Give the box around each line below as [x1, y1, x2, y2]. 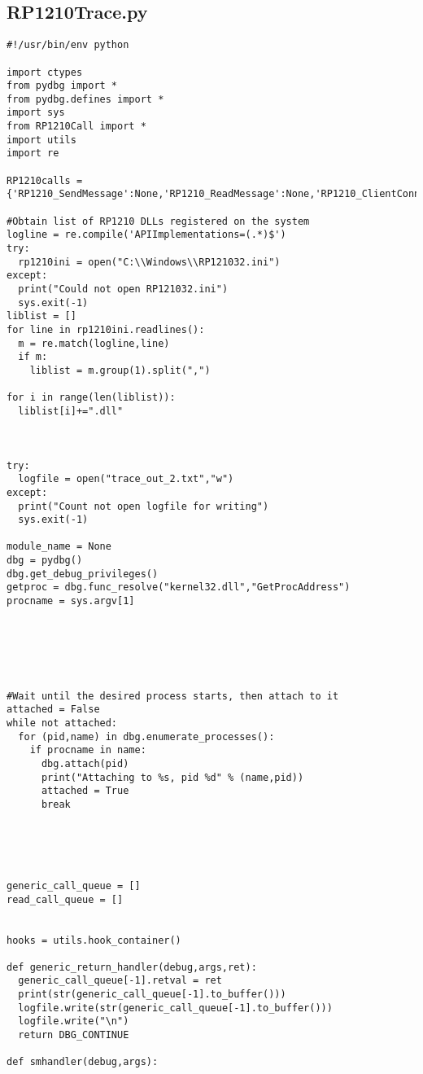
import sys [7, 107, 65, 119]
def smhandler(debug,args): [7, 1056, 159, 1068]
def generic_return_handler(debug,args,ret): [7, 961, 257, 973]
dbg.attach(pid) [41, 757, 129, 769]
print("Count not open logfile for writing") [18, 500, 269, 512]
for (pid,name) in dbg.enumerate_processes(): [18, 730, 275, 743]
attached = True [41, 785, 129, 797]
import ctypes [7, 66, 83, 78]
